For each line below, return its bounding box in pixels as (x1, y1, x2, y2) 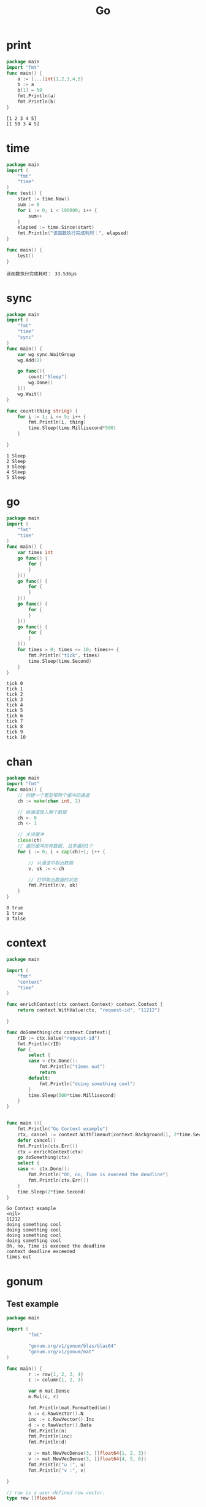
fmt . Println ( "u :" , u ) (28, 1462, 86, 1468)
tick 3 (6, 697, 23, 703)
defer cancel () (17, 1137, 56, 1144)
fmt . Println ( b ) (17, 99, 56, 105)
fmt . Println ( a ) (17, 93, 56, 99)
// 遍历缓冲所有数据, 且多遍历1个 (17, 843, 94, 849)
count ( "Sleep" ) (28, 374, 67, 380)
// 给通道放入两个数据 (17, 809, 67, 815)
